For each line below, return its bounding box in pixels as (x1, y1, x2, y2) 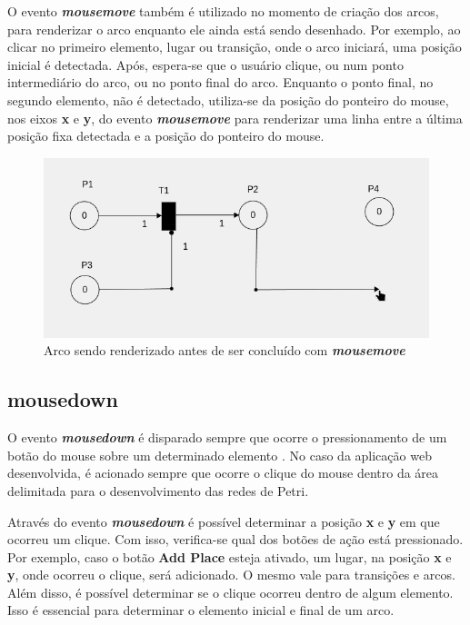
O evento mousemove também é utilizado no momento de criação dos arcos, (7, 2, 439, 20)
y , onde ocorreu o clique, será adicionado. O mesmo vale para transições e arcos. (7, 565, 455, 584)
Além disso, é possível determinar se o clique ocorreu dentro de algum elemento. (7, 582, 454, 601)
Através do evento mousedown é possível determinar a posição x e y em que (7, 511, 440, 531)
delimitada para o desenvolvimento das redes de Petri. (7, 481, 309, 500)
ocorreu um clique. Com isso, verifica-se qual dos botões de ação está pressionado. (7, 530, 464, 549)
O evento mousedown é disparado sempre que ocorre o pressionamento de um (7, 428, 447, 447)
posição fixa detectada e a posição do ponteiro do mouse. (7, 126, 325, 145)
